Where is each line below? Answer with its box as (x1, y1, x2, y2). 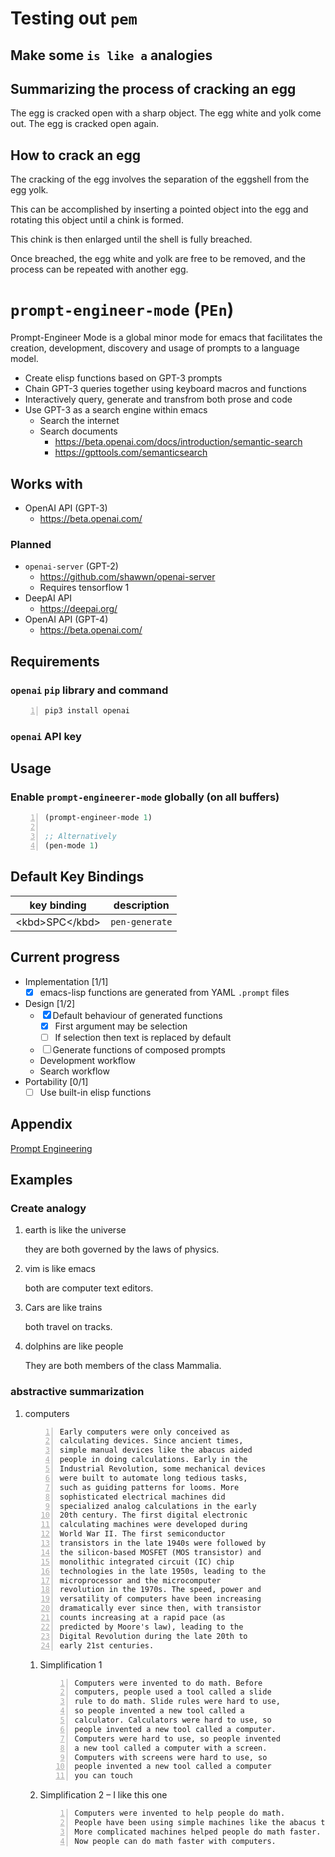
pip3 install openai (44, 705, 131, 716)
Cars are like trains (24, 1302, 103, 1314)
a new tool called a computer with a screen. (74, 1743, 268, 1753)
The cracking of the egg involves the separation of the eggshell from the (10, 173, 310, 186)
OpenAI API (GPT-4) (24, 613, 109, 626)
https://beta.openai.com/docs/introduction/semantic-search (54, 436, 303, 448)
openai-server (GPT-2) (24, 560, 119, 572)
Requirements (10, 653, 100, 670)
